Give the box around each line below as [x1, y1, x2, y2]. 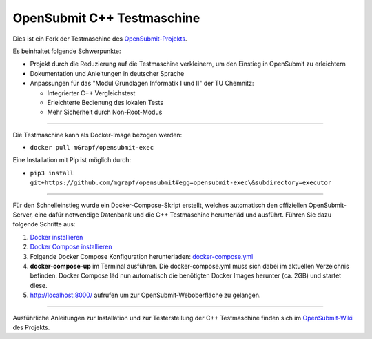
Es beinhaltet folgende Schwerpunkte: [12, 47, 121, 55]
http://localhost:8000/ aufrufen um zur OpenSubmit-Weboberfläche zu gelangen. [30, 291, 261, 300]
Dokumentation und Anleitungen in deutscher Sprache [30, 69, 185, 77]
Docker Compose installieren [30, 242, 112, 251]
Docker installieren [30, 233, 83, 241]
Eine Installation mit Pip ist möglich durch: [12, 156, 132, 164]
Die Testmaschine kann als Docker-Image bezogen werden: [12, 130, 183, 139]
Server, [12, 211, 34, 219]
